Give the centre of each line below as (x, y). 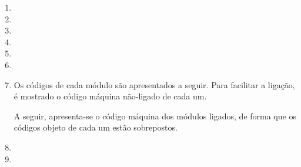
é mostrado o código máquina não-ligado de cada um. (110, 96)
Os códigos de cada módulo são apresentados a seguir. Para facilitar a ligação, (154, 84)
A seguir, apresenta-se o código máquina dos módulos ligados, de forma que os (155, 116)
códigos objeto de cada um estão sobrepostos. (96, 127)
